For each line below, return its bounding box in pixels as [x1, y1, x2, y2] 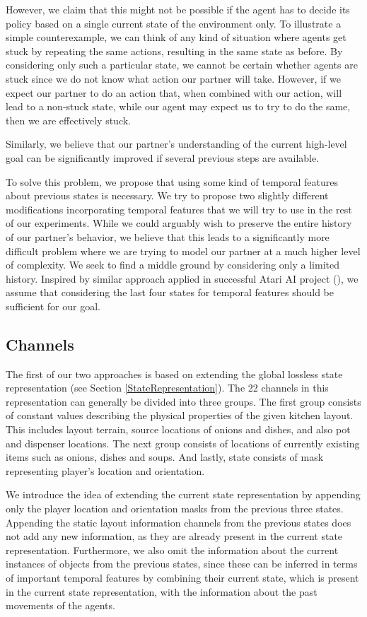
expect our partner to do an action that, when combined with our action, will [6, 85, 342, 100]
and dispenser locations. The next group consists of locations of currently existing [6, 435, 360, 450]
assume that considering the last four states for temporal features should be [6, 285, 334, 300]
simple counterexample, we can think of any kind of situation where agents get [6, 30, 346, 45]
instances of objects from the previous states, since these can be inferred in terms [6, 556, 358, 571]
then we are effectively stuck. [6, 112, 132, 127]
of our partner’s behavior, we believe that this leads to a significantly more [6, 229, 330, 244]
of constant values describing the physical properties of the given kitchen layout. [6, 408, 354, 423]
